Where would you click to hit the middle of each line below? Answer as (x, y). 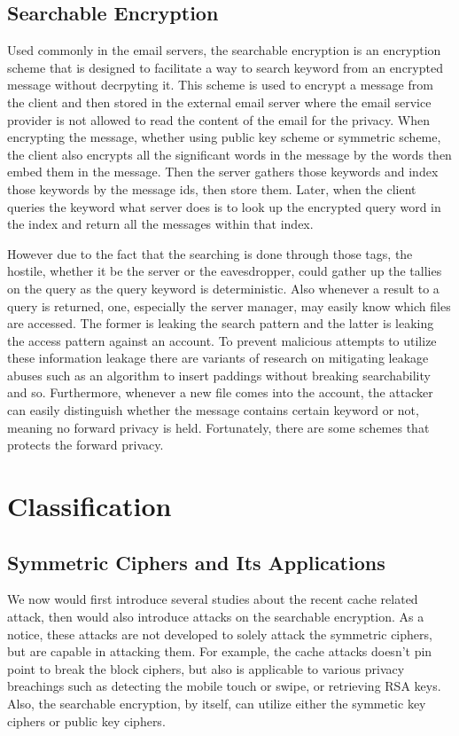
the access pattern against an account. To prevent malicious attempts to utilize (222, 340)
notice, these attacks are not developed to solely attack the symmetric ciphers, (220, 634)
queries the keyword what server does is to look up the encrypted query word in (224, 206)
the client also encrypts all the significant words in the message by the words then (229, 154)
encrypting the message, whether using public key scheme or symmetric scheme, (224, 137)
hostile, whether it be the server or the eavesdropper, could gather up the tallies (225, 271)
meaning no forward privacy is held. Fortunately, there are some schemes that (218, 427)
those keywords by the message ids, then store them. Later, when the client (212, 188)
